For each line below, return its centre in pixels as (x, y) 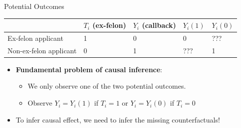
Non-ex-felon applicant (42, 50)
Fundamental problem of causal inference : (89, 69)
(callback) (159, 25)
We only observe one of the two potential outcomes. (107, 86)
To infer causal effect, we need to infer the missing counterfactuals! (118, 119)
